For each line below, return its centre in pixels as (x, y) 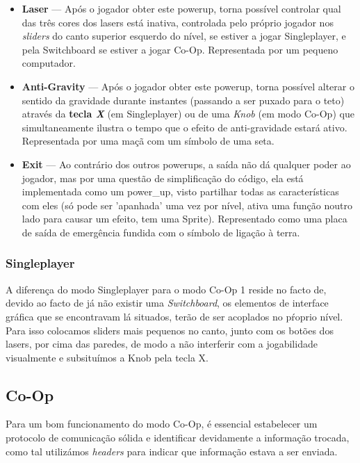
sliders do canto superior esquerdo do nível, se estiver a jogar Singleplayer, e (184, 36)
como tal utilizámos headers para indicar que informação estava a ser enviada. (172, 451)
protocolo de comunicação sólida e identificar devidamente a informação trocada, (178, 438)
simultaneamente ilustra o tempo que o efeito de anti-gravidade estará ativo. (185, 127)
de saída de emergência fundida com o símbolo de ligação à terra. (161, 232)
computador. (49, 63)
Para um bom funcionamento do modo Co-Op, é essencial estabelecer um (162, 424)
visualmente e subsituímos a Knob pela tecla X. (107, 357)
